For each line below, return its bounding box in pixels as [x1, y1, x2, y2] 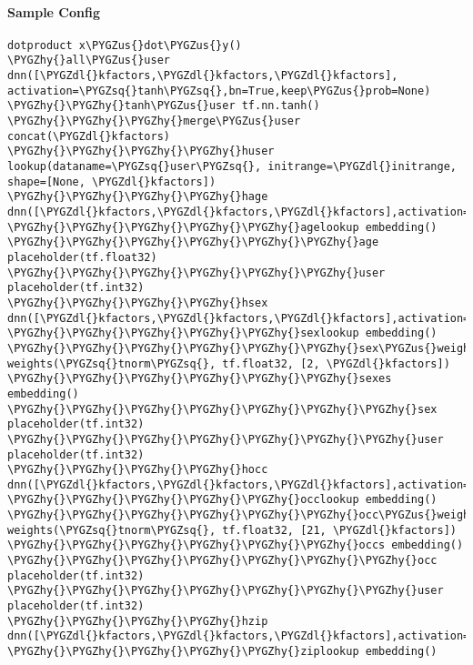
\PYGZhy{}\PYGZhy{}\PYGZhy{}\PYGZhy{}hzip [7, 614, 268, 628]
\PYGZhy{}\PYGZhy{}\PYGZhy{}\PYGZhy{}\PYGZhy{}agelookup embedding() [7, 220, 438, 234]
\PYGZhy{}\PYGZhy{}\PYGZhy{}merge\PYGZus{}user [7, 115, 301, 128]
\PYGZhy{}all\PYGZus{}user [7, 54, 170, 67]
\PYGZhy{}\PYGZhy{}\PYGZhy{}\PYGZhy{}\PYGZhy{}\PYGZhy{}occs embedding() [7, 539, 464, 552]
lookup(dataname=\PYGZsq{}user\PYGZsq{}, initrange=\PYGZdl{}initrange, [7, 160, 457, 174]
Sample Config [7, 2, 100, 21]
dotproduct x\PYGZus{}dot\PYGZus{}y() [7, 38, 242, 52]
